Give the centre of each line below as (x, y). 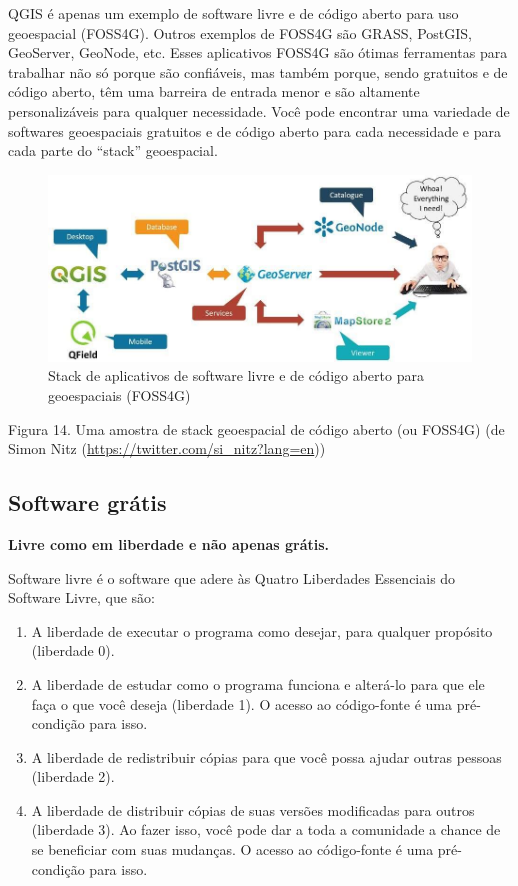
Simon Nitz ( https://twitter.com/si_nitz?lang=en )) (167, 448)
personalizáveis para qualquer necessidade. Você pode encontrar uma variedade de (259, 110)
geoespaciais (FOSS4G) (119, 394)
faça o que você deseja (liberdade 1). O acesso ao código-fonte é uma (242, 703)
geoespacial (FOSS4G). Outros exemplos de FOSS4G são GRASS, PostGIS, (240, 32)
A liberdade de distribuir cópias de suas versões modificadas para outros (253, 809)
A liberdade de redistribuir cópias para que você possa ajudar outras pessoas (266, 756)
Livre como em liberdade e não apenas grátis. (169, 543)
